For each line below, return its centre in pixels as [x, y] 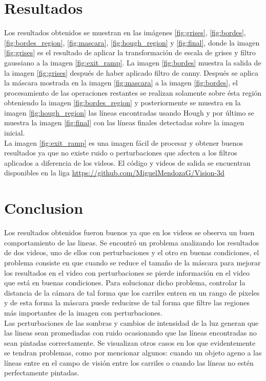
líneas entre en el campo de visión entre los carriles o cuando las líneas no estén [129, 362]
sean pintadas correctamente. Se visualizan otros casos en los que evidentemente [130, 342]
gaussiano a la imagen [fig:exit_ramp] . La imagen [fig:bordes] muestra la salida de [133, 62]
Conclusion [44, 208]
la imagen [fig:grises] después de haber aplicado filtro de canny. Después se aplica [131, 72]
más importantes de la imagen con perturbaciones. [83, 312]
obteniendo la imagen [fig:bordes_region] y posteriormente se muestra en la [122, 103]
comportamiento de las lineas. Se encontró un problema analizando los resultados [132, 242]
